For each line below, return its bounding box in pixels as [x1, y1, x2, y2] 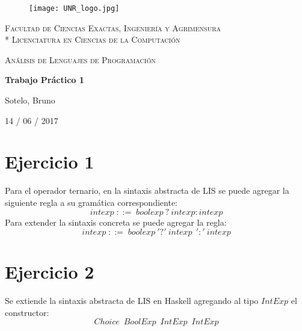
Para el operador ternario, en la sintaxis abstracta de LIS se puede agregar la [5, 184, 289, 197]
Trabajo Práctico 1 [5, 73, 84, 86]
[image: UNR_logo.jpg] [29, 4, 120, 13]
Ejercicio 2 [5, 259, 94, 284]
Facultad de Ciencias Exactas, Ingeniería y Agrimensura [5, 21, 221, 34]
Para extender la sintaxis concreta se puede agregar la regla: [5, 215, 227, 228]
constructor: [5, 306, 49, 318]
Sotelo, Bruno [5, 94, 55, 107]
